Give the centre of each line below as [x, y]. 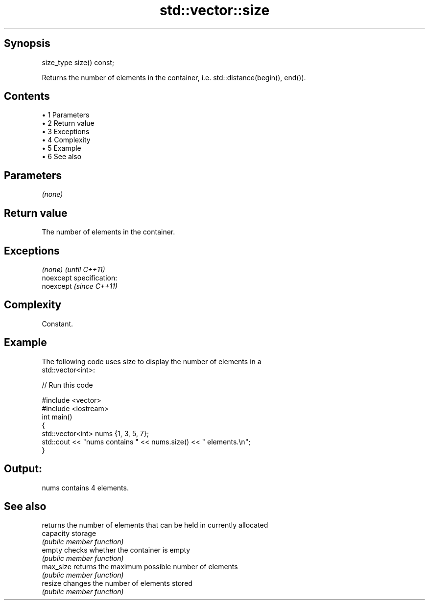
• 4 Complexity [66, 140]
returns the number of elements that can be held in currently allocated [155, 525]
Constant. [58, 324]
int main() [57, 417]
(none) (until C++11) [73, 269]
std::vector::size [214, 10]
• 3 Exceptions [66, 132]
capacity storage [69, 534]
